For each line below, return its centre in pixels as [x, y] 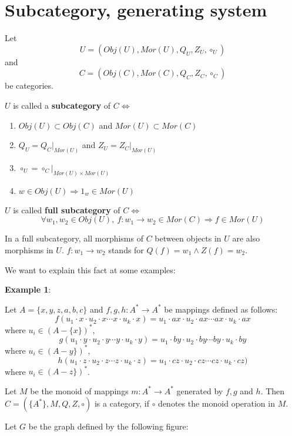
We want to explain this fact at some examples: [90, 269]
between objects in [188, 238]
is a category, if [122, 403]
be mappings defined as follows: [221, 309]
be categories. [29, 85]
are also [246, 238]
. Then [273, 390]
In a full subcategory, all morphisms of [74, 238]
